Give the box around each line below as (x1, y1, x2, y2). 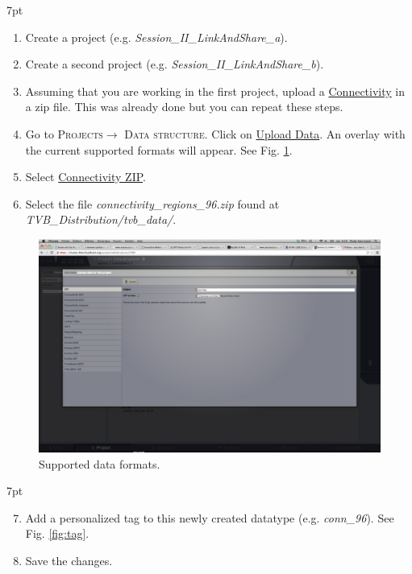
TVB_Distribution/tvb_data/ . (25, 211, 177, 228)
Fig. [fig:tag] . (25, 525, 89, 542)
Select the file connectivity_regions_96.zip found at (25, 195, 280, 212)
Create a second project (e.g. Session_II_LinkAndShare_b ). (25, 56, 324, 72)
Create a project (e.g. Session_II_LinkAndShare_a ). (25, 28, 288, 45)
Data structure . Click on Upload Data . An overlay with (124, 125, 406, 142)
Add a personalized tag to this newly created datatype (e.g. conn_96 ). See (25, 509, 394, 526)
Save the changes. (25, 551, 113, 568)
